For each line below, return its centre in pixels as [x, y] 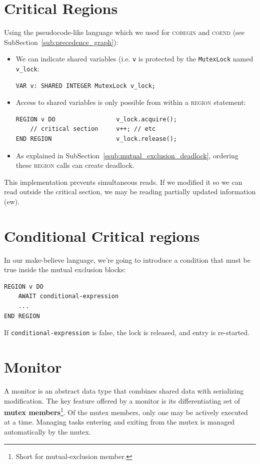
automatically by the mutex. [47, 432]
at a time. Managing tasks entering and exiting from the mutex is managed [119, 422]
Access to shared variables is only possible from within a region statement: [131, 102]
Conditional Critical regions [102, 235]
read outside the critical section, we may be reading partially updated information [130, 192]
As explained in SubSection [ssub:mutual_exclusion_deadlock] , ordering [127, 155]
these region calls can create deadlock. [75, 165]
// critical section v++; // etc [93, 129]
